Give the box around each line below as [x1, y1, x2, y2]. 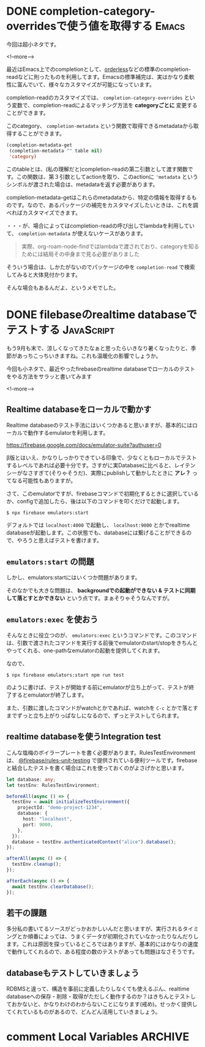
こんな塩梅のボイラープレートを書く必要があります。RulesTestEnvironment [6, 749, 196, 756]
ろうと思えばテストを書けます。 [22, 537, 103, 544]
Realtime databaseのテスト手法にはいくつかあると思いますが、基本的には [6, 421, 193, 429]
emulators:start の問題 [6, 556, 95, 567]
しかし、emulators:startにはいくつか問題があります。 [6, 574, 141, 581]
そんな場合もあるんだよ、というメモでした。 [6, 283, 119, 291]
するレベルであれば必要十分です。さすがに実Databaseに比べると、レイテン [6, 462, 196, 469]
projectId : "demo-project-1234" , [17, 805, 103, 811]
